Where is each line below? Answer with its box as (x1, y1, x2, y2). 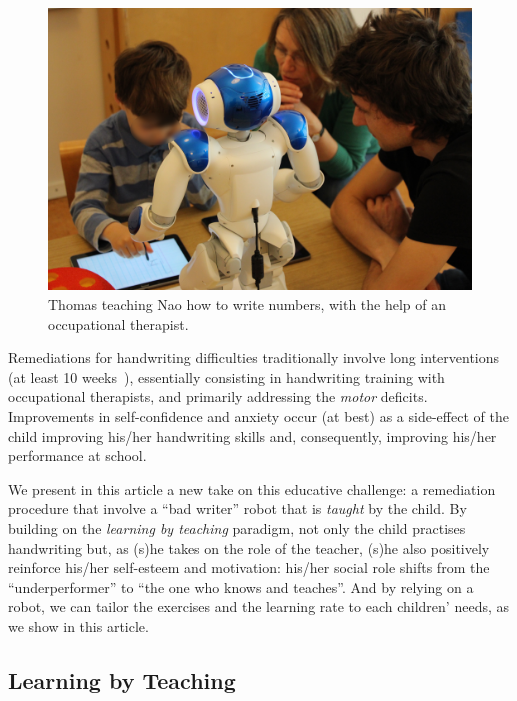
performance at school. (8, 445, 147, 466)
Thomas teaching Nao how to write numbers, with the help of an (48, 293, 447, 314)
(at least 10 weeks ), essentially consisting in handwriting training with (8, 366, 445, 387)
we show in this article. (8, 615, 149, 636)
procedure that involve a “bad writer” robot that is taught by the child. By (8, 498, 467, 519)
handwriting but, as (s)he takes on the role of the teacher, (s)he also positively (8, 537, 490, 558)
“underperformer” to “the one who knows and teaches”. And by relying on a (8, 576, 474, 597)
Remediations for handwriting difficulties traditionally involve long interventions (8, 347, 500, 368)
